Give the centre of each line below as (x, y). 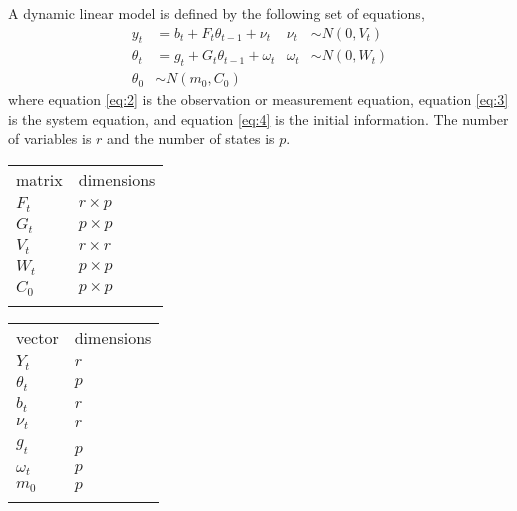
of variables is (50, 138)
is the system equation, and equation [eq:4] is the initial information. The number (258, 118)
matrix (39, 180)
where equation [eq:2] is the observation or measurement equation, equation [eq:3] (258, 99)
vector (37, 337)
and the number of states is (191, 138)
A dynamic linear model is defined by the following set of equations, (216, 13)
